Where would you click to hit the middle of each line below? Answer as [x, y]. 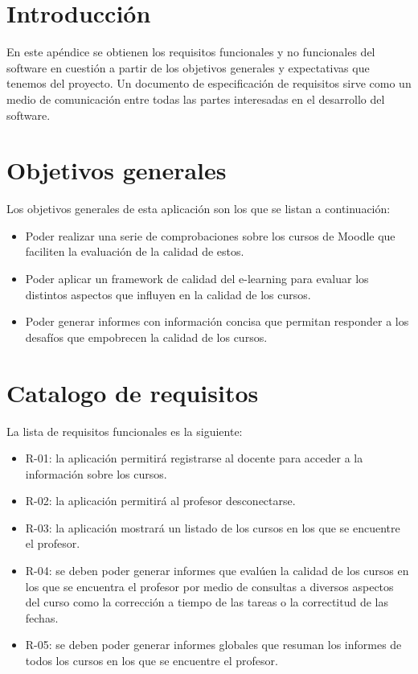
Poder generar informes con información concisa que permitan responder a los [217, 321]
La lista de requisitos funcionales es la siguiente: [125, 431]
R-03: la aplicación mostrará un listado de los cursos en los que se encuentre [213, 527]
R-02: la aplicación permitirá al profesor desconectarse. [160, 501]
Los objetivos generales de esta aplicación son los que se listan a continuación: [199, 209]
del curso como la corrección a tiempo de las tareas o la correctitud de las [207, 602]
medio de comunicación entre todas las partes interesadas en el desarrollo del [196, 99]
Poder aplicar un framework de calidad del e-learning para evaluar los [197, 278]
